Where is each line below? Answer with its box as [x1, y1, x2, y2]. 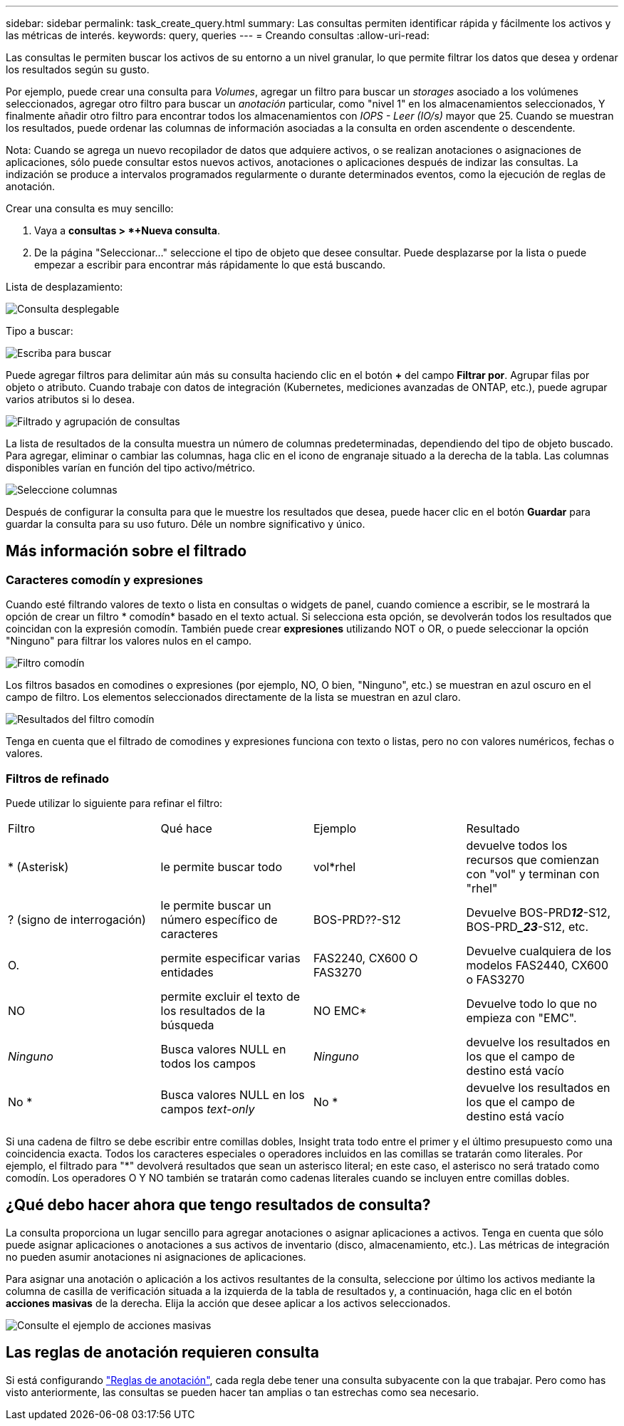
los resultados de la [160, 1003, 266, 1018]
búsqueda [160, 1017, 214, 1032]
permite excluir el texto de [160, 989, 301, 1004]
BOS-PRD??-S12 [313, 912, 401, 927]
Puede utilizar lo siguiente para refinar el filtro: [6, 796, 223, 809]
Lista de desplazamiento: [6, 281, 123, 293]
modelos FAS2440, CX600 [466, 957, 608, 972]
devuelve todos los [466, 838, 568, 853]
